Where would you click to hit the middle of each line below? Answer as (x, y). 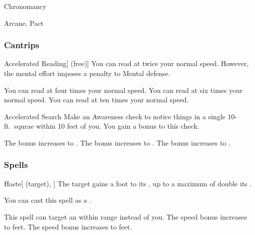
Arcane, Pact (24, 23)
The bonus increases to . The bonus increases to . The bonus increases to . (117, 142)
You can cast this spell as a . (48, 200)
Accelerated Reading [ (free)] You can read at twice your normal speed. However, (127, 63)
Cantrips (22, 45)
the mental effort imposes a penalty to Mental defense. (87, 73)
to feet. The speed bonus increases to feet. (68, 226)
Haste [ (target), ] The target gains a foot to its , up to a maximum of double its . (128, 183)
